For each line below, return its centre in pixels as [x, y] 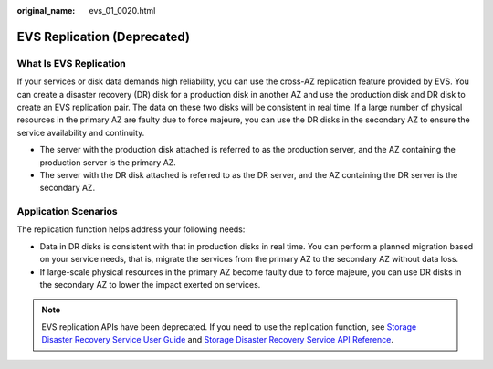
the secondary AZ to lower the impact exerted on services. [150, 284]
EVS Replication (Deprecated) [104, 37]
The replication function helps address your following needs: [131, 229]
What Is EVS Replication [72, 63]
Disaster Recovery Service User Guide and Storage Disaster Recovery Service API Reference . [218, 340]
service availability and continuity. [81, 132]
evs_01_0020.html [122, 11]
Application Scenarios [67, 212]
